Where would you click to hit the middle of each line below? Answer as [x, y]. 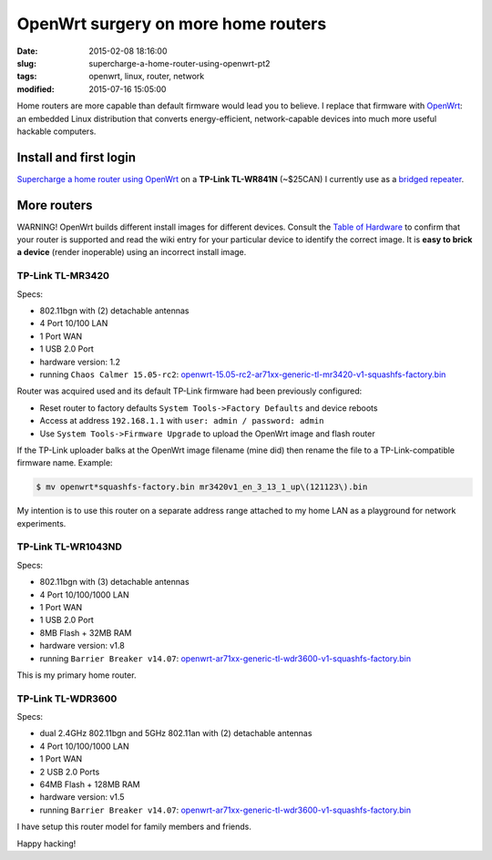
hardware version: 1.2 [80, 362]
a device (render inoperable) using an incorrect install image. [132, 252]
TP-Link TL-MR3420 [63, 276]
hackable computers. [56, 131]
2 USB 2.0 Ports [70, 772]
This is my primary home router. [77, 675]
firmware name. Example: [65, 463]
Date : [27, 51]
